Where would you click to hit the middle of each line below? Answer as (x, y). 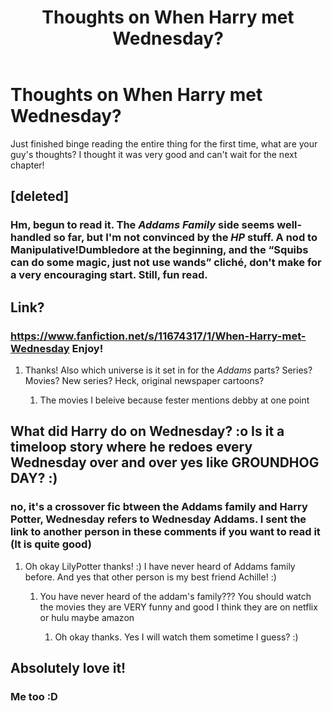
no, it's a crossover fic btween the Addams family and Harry (159, 507)
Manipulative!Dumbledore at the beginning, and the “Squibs (159, 250)
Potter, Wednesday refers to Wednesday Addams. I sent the (158, 519)
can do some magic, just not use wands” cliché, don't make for (166, 263)
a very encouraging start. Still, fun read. (109, 275)
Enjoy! (87, 348)
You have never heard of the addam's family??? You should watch (175, 596)
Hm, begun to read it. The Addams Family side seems (142, 225)
